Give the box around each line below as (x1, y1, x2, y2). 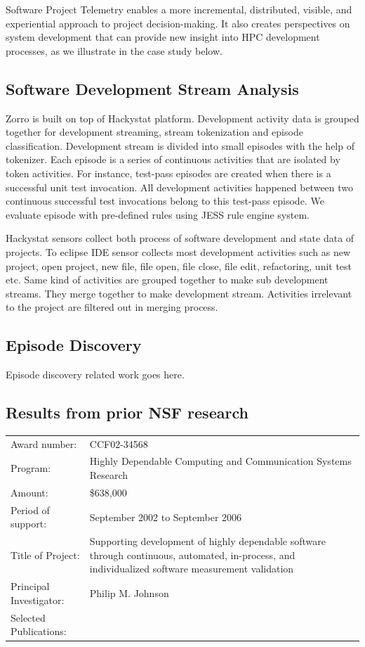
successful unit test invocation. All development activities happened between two (6, 179, 354, 194)
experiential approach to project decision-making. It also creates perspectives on (6, 15, 350, 30)
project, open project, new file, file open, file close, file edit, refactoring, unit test (6, 258, 352, 273)
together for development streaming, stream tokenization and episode (6, 124, 303, 139)
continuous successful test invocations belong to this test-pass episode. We (6, 193, 324, 208)
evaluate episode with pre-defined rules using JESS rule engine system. (6, 207, 310, 222)
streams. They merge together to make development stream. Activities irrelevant (6, 286, 352, 300)
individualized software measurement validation (89, 561, 294, 576)
